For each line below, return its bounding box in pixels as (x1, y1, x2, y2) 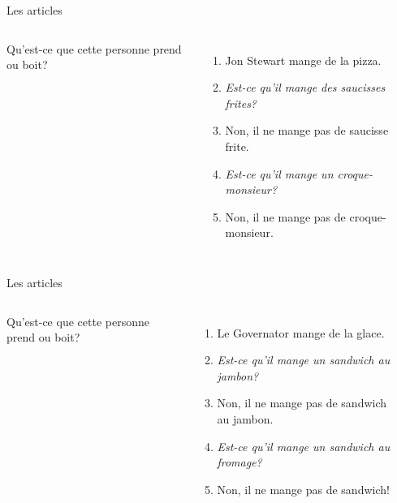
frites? (225, 94, 257, 111)
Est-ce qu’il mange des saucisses (225, 79, 386, 96)
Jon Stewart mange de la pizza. (225, 51, 382, 68)
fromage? (217, 454, 262, 471)
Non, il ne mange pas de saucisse (225, 122, 389, 139)
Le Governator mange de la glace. (217, 324, 385, 341)
